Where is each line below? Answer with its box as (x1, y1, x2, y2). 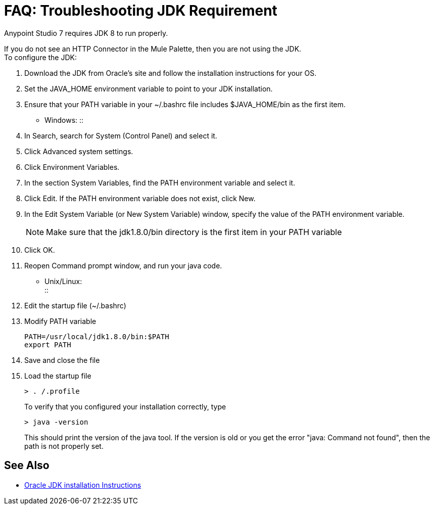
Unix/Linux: (44, 276, 82, 286)
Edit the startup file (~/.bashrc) (24, 301, 126, 310)
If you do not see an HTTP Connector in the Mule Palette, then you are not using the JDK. (4, 44, 302, 53)
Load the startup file (24, 371, 91, 380)
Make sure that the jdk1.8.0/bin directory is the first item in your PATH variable (46, 226, 342, 237)
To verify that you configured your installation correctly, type (24, 402, 226, 411)
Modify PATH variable (24, 316, 97, 326)
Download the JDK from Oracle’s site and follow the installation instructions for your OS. (24, 68, 317, 77)
